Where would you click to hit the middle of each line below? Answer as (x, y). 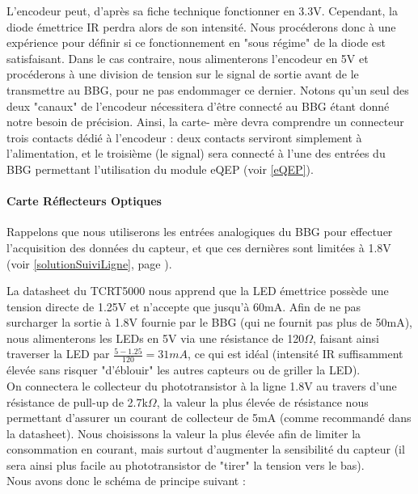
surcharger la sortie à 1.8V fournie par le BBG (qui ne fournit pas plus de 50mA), (209, 322)
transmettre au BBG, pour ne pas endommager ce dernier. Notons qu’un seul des (208, 89)
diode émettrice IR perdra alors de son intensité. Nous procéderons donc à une (201, 26)
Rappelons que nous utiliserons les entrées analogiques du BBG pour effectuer (200, 232)
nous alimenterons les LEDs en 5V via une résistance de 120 (156, 338)
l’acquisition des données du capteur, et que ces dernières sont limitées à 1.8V (199, 247)
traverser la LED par (58, 354)
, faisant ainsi (346, 338)
